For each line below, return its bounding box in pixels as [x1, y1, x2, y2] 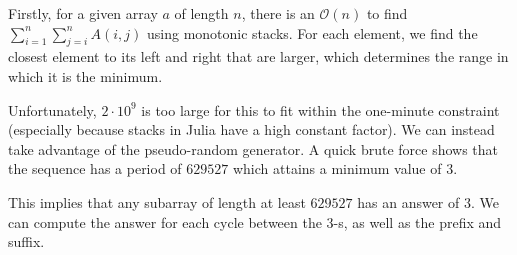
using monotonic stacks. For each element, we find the [147, 22, 478, 43]
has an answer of [357, 191, 460, 212]
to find [366, 3, 408, 23]
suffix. [8, 231, 45, 252]
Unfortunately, [8, 99, 97, 120]
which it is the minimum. [8, 65, 163, 86]
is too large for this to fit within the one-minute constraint [141, 99, 500, 120]
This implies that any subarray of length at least [8, 191, 306, 212]
